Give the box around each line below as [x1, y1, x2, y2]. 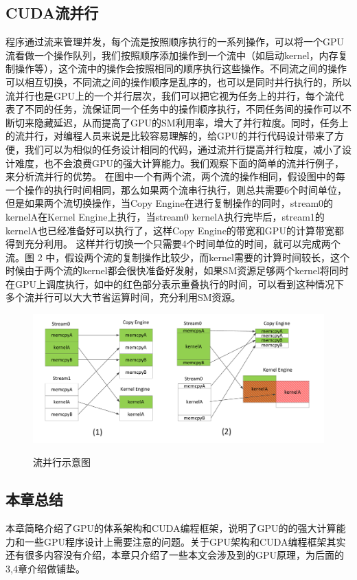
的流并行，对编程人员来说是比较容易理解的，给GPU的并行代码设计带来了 [5, 129, 335, 143]
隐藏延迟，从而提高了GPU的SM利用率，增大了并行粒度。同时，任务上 [34, 115, 349, 129]
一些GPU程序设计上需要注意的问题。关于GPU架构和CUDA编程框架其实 [24, 534, 346, 548]
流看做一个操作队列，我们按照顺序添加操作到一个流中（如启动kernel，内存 [5, 47, 338, 62]
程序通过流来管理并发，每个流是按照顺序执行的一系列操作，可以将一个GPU [5, 34, 345, 49]
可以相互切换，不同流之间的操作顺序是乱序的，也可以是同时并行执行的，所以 [5, 74, 352, 89]
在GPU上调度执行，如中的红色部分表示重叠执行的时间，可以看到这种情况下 [5, 276, 345, 291]
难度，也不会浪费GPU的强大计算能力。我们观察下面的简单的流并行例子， [14, 155, 345, 170]
